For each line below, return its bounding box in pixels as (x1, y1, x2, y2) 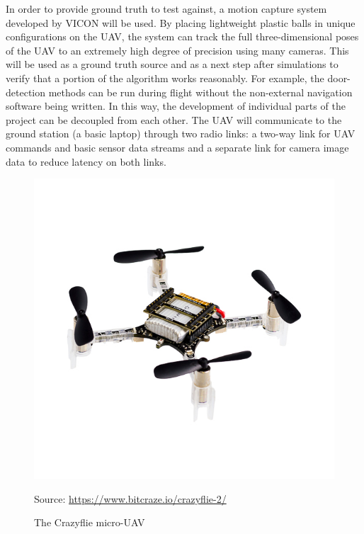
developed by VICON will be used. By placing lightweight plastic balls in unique (6, 15, 356, 30)
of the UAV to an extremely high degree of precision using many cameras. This (6, 42, 349, 57)
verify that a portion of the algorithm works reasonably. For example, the (6, 70, 324, 85)
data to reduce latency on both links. (6, 154, 166, 169)
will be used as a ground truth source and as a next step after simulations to (6, 57, 339, 72)
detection (6, 84, 45, 99)
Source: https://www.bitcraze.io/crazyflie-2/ (34, 491, 227, 506)
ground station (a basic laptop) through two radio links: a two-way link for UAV (6, 126, 356, 141)
